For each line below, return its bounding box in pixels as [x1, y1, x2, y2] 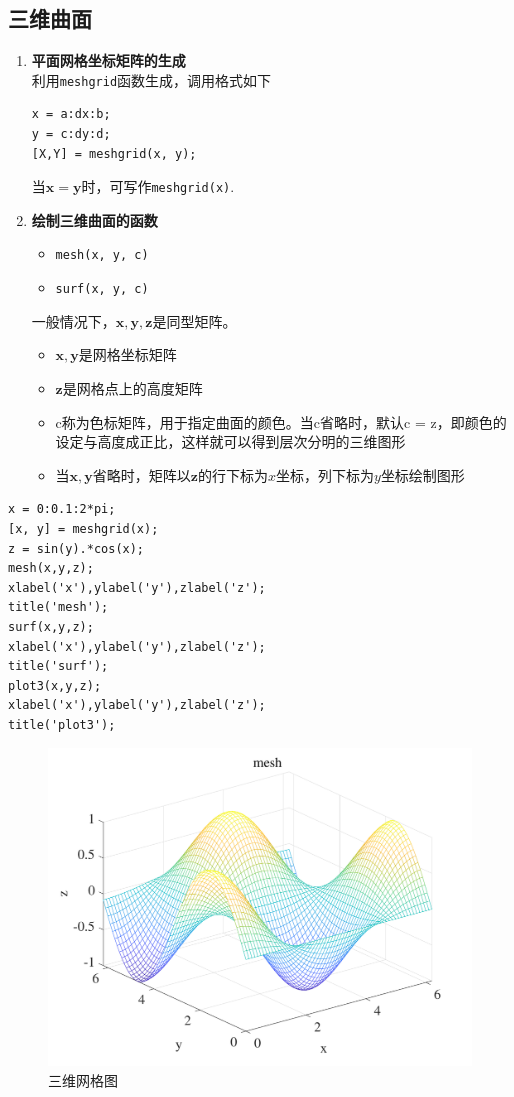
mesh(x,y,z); [8, 561, 94, 576]
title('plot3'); [8, 717, 116, 732]
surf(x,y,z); [8, 619, 94, 634]
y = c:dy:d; [31, 127, 111, 142]
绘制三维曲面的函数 [31, 209, 158, 230]
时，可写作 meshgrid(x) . [81, 176, 235, 197]
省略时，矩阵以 [92, 464, 191, 485]
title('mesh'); [8, 600, 109, 615]
